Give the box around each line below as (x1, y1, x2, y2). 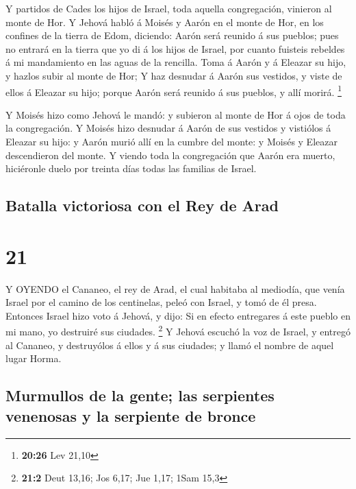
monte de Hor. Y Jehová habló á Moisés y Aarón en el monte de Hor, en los (5, 14, 324, 29)
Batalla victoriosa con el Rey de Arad (5, 195, 279, 216)
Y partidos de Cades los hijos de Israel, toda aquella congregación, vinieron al (5, 1, 332, 15)
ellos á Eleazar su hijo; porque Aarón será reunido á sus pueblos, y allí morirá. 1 (5, 82, 342, 99)
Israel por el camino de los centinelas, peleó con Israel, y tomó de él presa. (5, 295, 317, 309)
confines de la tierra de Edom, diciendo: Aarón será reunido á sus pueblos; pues (5, 28, 339, 43)
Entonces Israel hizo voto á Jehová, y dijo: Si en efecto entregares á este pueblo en (5, 308, 351, 322)
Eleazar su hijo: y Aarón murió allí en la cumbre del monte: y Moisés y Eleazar (5, 134, 338, 148)
